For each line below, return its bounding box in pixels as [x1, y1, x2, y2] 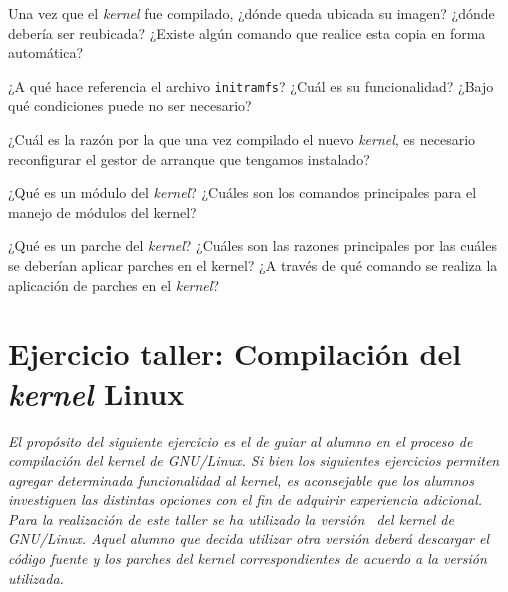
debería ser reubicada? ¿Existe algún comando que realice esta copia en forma [8, 22, 486, 43]
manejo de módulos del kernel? [8, 201, 197, 222]
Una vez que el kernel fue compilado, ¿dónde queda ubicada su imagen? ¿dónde [8, 3, 495, 23]
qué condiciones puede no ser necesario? [8, 95, 252, 116]
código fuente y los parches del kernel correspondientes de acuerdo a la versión [8, 548, 487, 569]
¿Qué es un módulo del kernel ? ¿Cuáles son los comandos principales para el [8, 182, 477, 203]
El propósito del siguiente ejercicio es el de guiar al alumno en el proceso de [8, 430, 473, 451]
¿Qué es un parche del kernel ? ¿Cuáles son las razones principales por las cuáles [8, 235, 497, 256]
